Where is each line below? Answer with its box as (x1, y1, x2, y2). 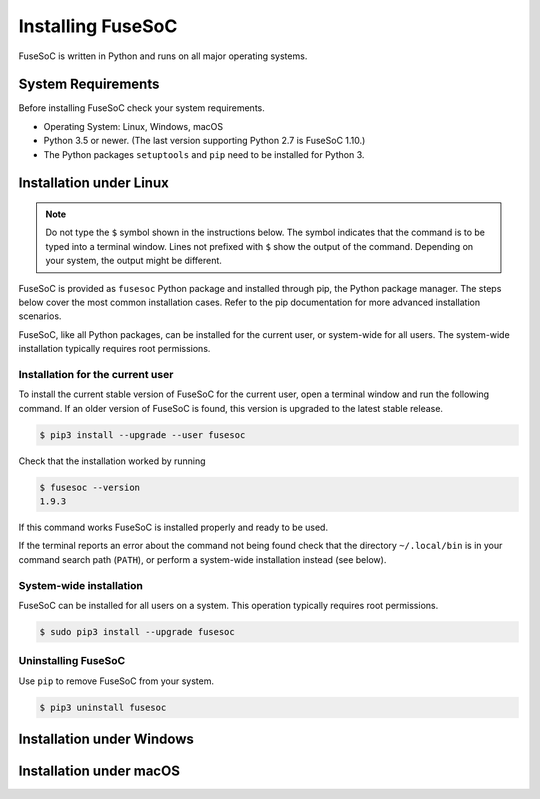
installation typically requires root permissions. (18, 343, 211, 355)
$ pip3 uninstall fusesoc (39, 701, 167, 713)
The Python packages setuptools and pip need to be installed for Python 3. (43, 148, 365, 160)
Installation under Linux (18, 175, 169, 192)
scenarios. (18, 310, 62, 322)
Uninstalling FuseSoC (18, 654, 126, 668)
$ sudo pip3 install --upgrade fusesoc (39, 626, 235, 637)
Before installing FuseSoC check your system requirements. (18, 102, 265, 114)
